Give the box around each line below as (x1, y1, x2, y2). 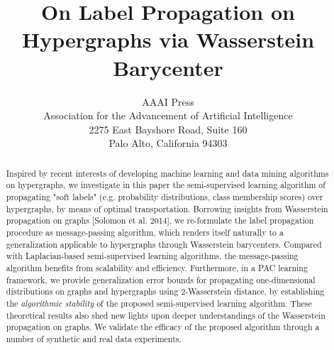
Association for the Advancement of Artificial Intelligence (43, 108, 293, 123)
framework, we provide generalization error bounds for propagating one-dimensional (6, 273, 316, 285)
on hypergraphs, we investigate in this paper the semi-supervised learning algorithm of (6, 179, 325, 191)
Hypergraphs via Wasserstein (21, 25, 315, 54)
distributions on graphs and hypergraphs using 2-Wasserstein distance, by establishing (6, 285, 325, 297)
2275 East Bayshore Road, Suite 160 (89, 121, 247, 136)
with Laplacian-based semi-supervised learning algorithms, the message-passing (6, 250, 299, 262)
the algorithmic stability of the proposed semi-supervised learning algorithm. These (6, 297, 312, 309)
